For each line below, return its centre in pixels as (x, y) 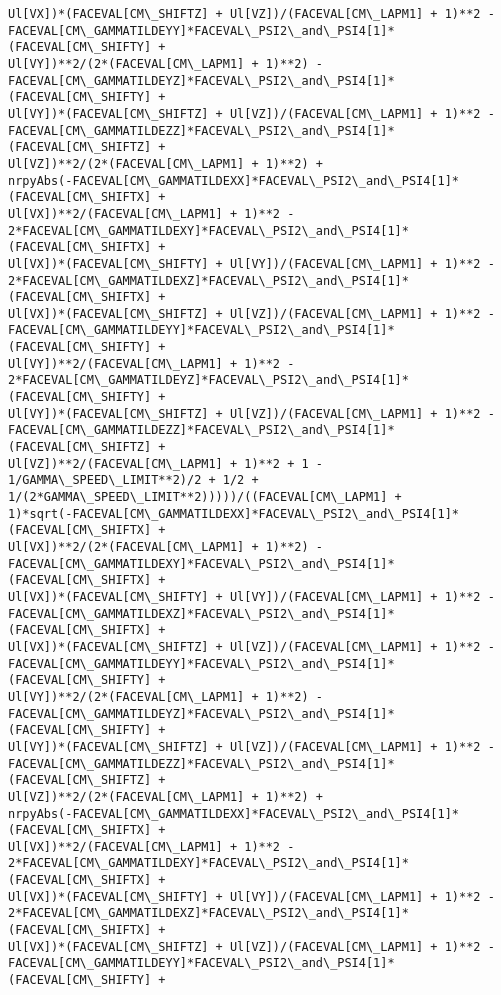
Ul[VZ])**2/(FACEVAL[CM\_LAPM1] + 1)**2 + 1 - (165, 463)
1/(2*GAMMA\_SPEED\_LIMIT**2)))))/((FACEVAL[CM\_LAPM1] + (205, 497)
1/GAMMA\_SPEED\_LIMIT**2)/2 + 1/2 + (133, 480)
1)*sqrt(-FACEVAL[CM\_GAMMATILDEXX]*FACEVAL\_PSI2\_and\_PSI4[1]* (234, 513)
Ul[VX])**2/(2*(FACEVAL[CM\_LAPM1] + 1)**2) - (165, 547)
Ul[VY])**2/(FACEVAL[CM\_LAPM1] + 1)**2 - (151, 363)
